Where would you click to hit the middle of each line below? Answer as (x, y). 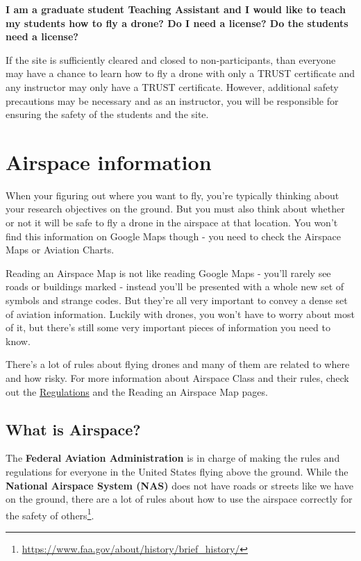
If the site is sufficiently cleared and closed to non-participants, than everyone (171, 59)
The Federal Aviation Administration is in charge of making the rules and (173, 458)
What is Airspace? (73, 429)
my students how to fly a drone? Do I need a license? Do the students (177, 23)
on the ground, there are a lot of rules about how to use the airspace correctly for (179, 499)
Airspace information (109, 161)
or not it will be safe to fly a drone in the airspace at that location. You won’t (172, 223)
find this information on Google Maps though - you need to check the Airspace (174, 236)
